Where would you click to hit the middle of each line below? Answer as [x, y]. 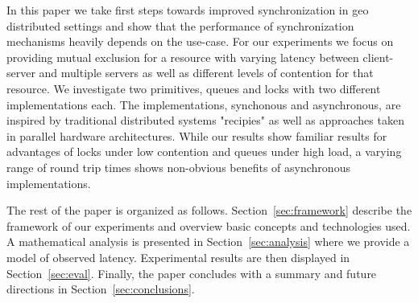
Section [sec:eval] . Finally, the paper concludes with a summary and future [192, 273]
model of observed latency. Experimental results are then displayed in [178, 257]
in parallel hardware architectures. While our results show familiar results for [197, 135]
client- [378, 57]
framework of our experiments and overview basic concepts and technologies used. [209, 225]
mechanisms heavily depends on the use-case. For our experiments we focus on [200, 41]
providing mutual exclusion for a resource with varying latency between [183, 57]
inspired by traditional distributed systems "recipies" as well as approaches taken [205, 120]
